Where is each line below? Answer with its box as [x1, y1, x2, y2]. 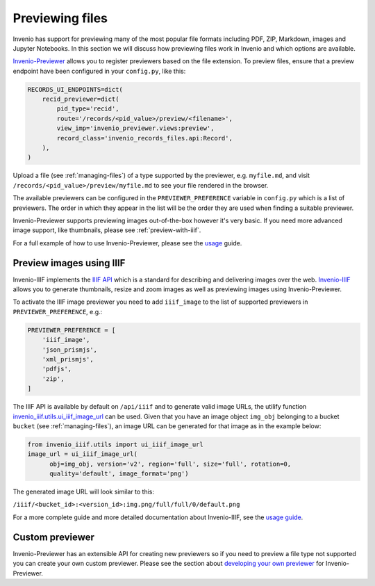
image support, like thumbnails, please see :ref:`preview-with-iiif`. [12, 226, 201, 234]
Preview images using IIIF [12, 257, 126, 269]
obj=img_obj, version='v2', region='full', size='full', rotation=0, [49, 459, 292, 468]
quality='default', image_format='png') [49, 470, 189, 478]
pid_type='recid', [56, 105, 119, 113]
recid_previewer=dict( [42, 95, 119, 104]
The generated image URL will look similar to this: [12, 487, 155, 496]
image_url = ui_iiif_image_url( [27, 450, 138, 458]
